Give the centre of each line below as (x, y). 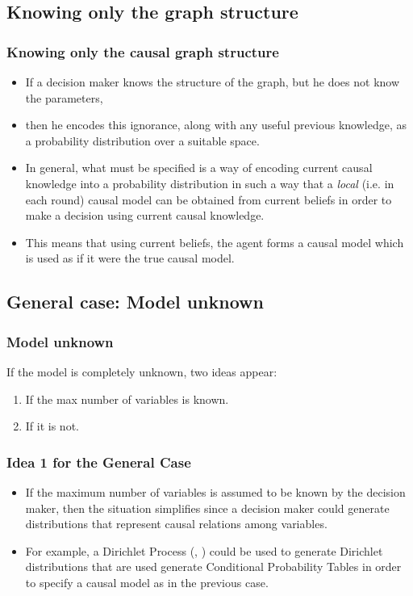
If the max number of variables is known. (127, 399)
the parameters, (64, 97)
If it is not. (52, 426)
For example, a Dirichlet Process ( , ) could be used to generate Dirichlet (204, 550)
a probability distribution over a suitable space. (142, 140)
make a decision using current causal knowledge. (145, 215)
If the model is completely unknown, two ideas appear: (142, 371)
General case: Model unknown (135, 302)
